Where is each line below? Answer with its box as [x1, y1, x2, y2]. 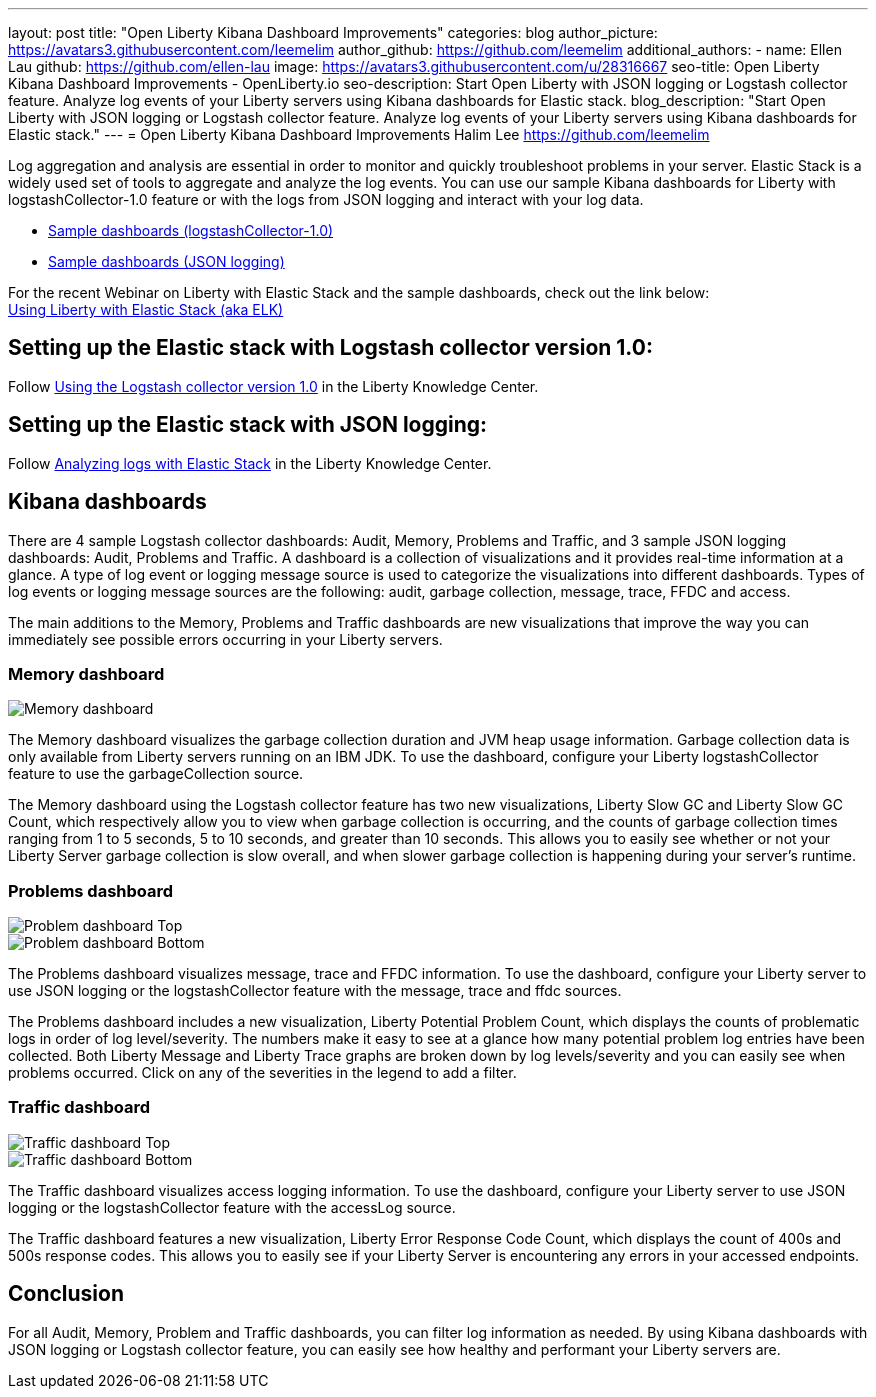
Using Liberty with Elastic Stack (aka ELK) [8, 301, 284, 318]
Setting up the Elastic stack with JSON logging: [8, 412, 488, 438]
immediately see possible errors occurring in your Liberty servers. [8, 630, 443, 648]
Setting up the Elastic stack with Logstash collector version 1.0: [8, 335, 653, 361]
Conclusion [8, 1281, 125, 1307]
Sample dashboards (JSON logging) [48, 253, 285, 270]
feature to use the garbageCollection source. [8, 765, 304, 783]
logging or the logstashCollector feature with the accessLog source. [8, 1198, 456, 1216]
